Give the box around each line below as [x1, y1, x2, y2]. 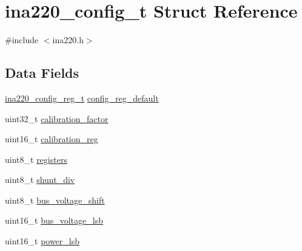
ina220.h [52, 33, 84, 46]
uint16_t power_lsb [5, 235, 80, 247]
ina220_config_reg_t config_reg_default [5, 91, 159, 104]
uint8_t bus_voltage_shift [5, 193, 105, 206]
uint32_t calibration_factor [5, 112, 109, 125]
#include [5, 33, 39, 46]
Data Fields [5, 63, 79, 82]
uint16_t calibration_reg [5, 132, 98, 145]
